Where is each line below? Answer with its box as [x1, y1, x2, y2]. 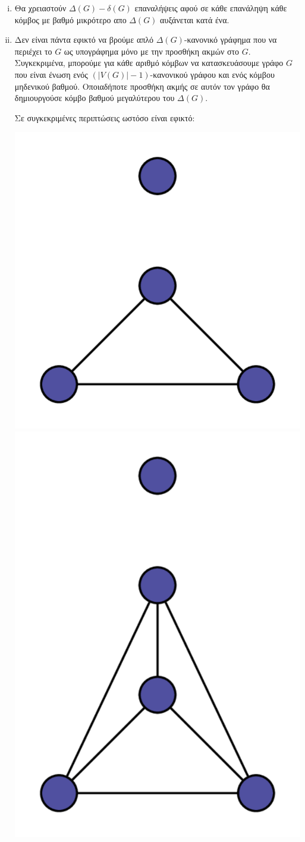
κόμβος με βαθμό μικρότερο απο [14, 13, 127, 26]
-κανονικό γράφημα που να [184, 33, 277, 46]
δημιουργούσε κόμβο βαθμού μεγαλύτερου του [14, 92, 175, 104]
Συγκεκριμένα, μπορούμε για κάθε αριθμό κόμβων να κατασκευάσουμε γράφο [14, 56, 284, 69]
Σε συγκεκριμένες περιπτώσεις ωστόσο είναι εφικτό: [14, 111, 195, 124]
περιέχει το [14, 45, 52, 57]
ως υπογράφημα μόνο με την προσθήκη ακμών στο [64, 45, 240, 57]
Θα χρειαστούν [14, 2, 67, 14]
